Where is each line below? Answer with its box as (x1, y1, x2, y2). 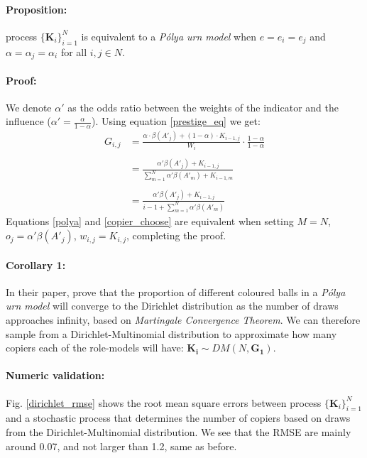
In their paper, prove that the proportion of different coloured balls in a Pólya (6, 284, 346, 299)
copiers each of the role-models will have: (6, 340, 184, 355)
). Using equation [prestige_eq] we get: (92, 114, 261, 129)
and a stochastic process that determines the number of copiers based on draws (6, 410, 351, 425)
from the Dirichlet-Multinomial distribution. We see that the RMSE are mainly (6, 425, 351, 440)
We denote (6, 99, 52, 114)
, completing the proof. (126, 228, 226, 243)
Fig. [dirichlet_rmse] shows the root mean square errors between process (6, 395, 322, 410)
